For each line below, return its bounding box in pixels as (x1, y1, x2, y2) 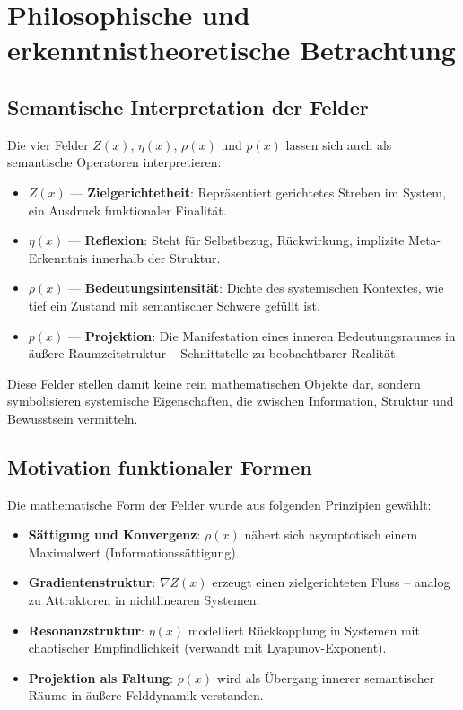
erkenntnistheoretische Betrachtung (7, 31, 456, 68)
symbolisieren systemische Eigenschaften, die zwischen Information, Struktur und (7, 391, 454, 410)
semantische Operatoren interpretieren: (7, 153, 222, 171)
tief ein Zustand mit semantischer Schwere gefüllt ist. (28, 295, 320, 314)
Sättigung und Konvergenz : (28, 525, 201, 544)
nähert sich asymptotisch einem (244, 525, 418, 544)
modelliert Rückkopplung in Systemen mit (188, 620, 420, 639)
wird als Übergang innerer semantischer (216, 668, 435, 687)
